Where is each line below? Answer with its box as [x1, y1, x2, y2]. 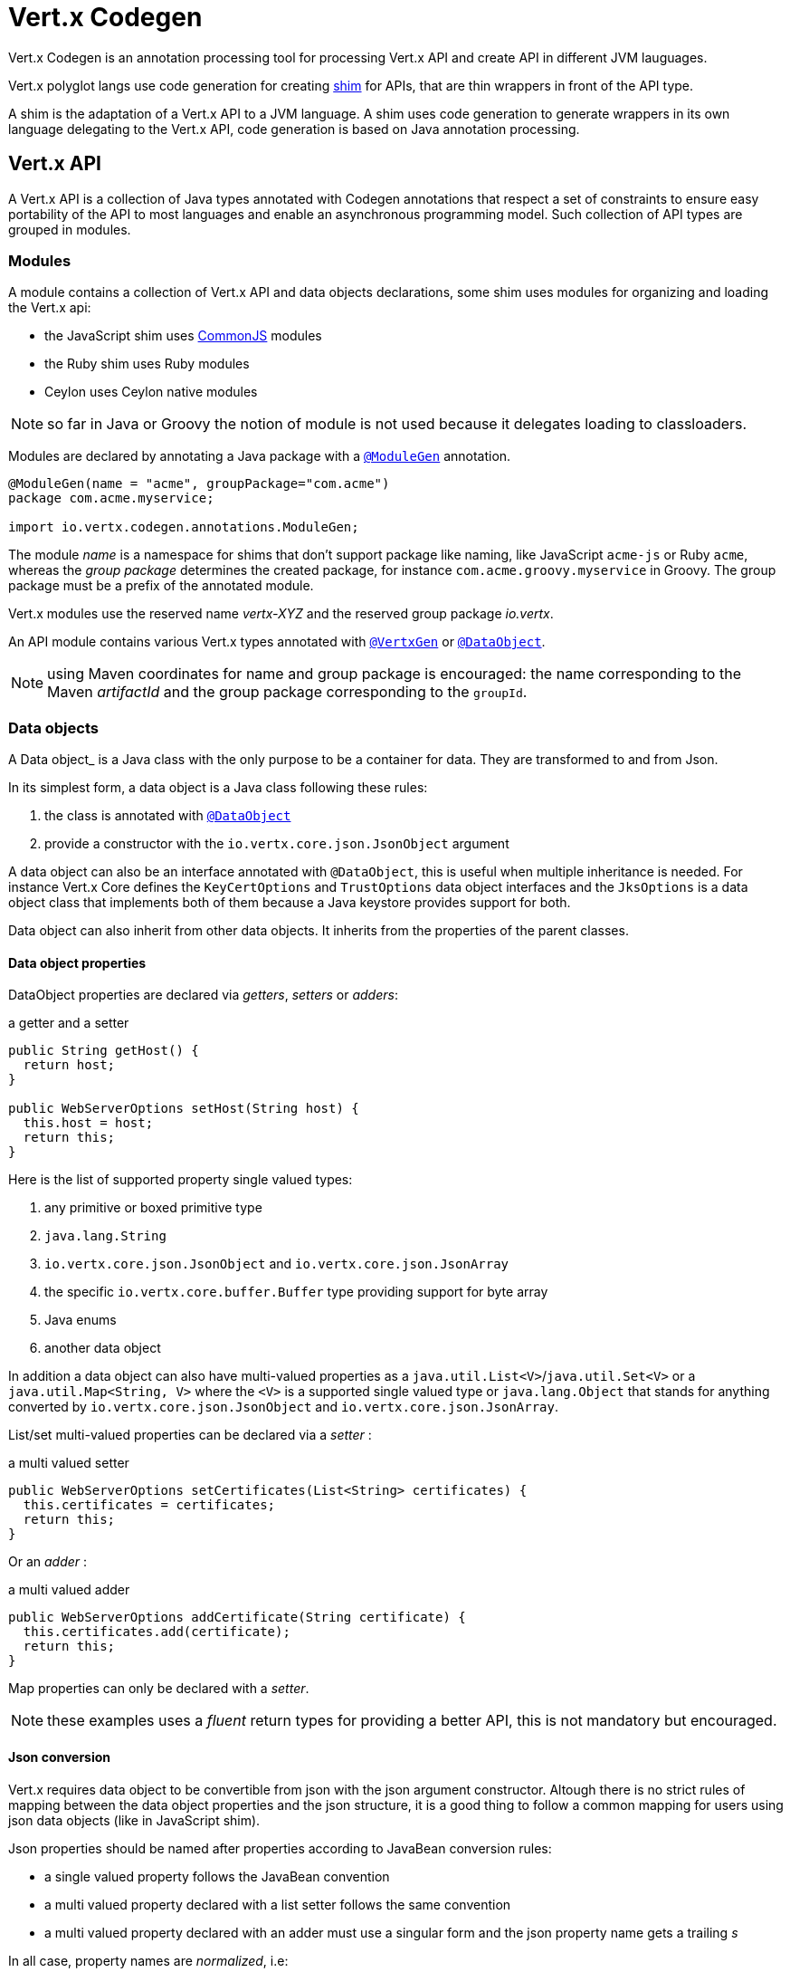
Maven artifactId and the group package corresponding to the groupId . [47, 683, 528, 702]
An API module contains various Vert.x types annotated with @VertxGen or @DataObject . [8, 634, 546, 650]
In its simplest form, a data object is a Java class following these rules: [8, 780, 428, 796]
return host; [23, 1058, 116, 1073]
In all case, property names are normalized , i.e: [8, 1952, 289, 1968]
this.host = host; [23, 1115, 154, 1131]
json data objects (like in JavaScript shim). [8, 1812, 261, 1828]
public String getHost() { [8, 1043, 199, 1058]
